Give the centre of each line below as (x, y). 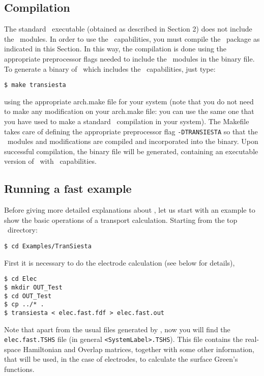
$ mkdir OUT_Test (33, 287)
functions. (19, 369)
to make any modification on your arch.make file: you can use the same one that (129, 111)
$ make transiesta (35, 85)
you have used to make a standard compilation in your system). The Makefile (127, 121)
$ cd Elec (21, 279)
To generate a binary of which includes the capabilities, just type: (110, 68)
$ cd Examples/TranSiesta (48, 247)
